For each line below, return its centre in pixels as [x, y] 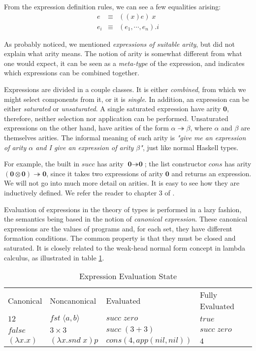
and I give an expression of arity [85, 147]
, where [201, 128]
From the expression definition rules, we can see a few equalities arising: [112, 6]
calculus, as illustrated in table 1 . [54, 257]
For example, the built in [42, 164]
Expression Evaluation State [128, 276]
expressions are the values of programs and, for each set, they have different [118, 228]
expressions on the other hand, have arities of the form [86, 128]
